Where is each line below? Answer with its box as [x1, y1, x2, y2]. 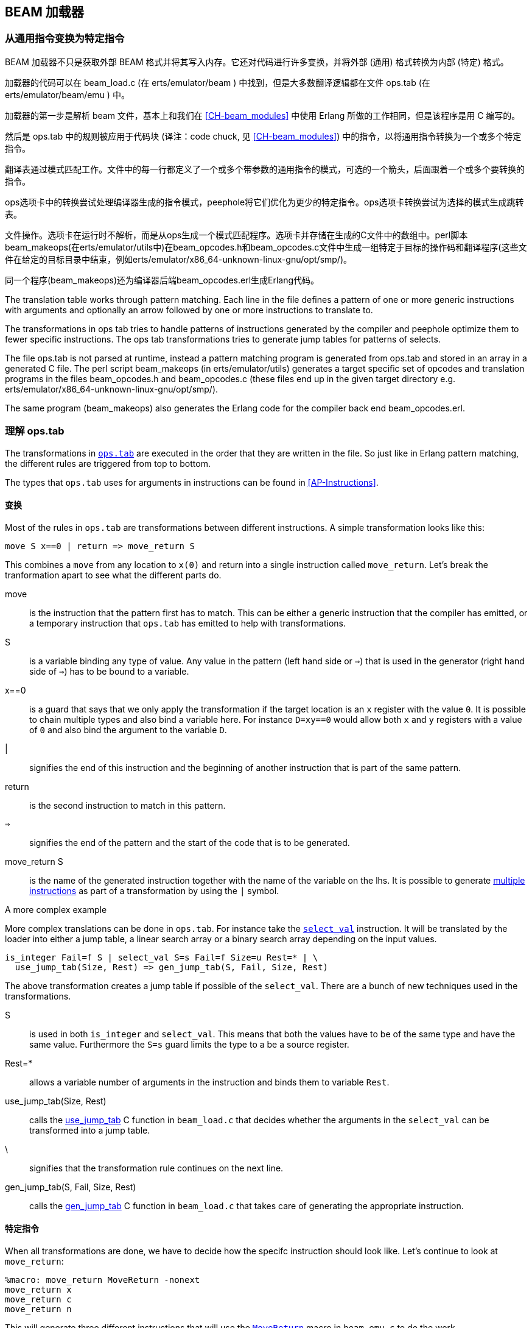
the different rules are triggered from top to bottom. [5, 458, 211, 469]
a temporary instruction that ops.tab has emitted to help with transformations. [29, 617, 346, 628]
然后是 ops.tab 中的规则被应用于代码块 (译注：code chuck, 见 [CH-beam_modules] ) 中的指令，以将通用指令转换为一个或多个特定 [5, 130, 522, 141]
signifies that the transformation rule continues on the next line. [29, 1162, 284, 1173]
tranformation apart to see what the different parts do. [5, 569, 222, 580]
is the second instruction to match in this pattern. [29, 800, 226, 811]
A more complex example [5, 904, 107, 915]
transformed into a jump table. [29, 1124, 150, 1135]
